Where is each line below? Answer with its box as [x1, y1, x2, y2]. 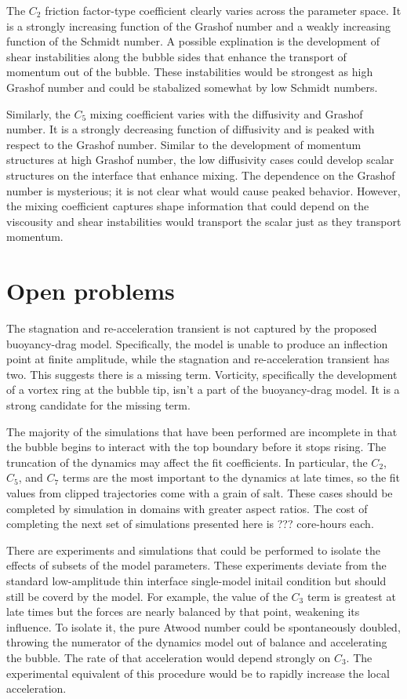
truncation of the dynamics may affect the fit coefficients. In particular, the [6, 453, 368, 470]
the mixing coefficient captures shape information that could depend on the [6, 198, 369, 214]
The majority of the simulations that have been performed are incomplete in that [6, 423, 398, 439]
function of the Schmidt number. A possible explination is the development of [6, 33, 380, 49]
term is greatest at [307, 588, 396, 604]
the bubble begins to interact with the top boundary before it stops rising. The [6, 439, 387, 455]
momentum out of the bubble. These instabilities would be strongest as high [6, 64, 373, 80]
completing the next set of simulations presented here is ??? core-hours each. [6, 515, 374, 532]
